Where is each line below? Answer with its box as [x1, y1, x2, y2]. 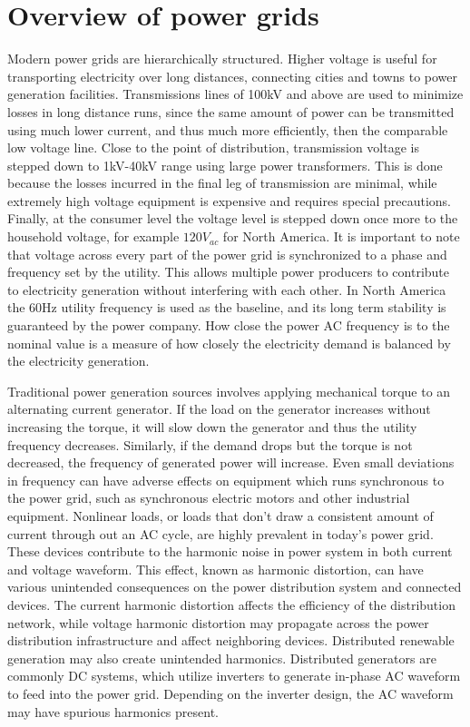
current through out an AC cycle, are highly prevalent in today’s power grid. [7, 524, 434, 543]
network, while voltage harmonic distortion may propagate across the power [7, 613, 429, 632]
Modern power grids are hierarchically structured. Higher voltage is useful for [7, 49, 437, 68]
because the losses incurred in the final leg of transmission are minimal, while [7, 173, 437, 192]
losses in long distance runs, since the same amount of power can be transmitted [7, 102, 455, 121]
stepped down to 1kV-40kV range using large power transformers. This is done [7, 155, 443, 174]
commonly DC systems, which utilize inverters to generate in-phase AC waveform [7, 666, 461, 685]
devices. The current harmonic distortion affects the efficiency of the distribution [7, 594, 455, 614]
